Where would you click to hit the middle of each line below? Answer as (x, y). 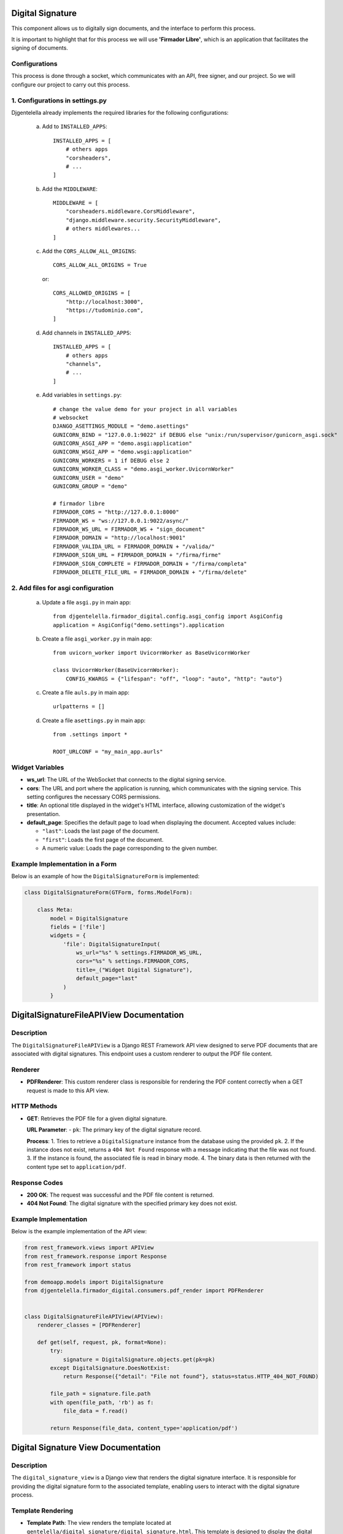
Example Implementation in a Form (64, 864)
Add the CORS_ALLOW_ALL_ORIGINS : (89, 251)
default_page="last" (107, 978)
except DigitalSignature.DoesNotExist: (110, 1368)
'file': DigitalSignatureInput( (112, 944)
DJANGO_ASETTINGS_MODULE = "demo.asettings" (121, 426)
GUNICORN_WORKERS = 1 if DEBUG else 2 (111, 461)
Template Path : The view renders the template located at (99, 1523)
